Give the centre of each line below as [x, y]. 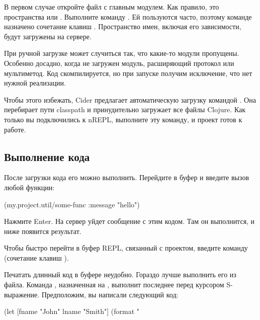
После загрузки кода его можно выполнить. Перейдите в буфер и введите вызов [127, 177]
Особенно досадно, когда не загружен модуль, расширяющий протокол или [119, 63]
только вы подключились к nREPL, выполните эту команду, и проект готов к [123, 119]
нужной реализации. [35, 83]
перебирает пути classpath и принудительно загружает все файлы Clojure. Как [125, 109]
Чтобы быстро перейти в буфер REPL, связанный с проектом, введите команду [126, 248]
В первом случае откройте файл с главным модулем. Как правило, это [112, 7]
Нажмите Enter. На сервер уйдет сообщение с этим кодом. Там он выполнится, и [129, 221]
